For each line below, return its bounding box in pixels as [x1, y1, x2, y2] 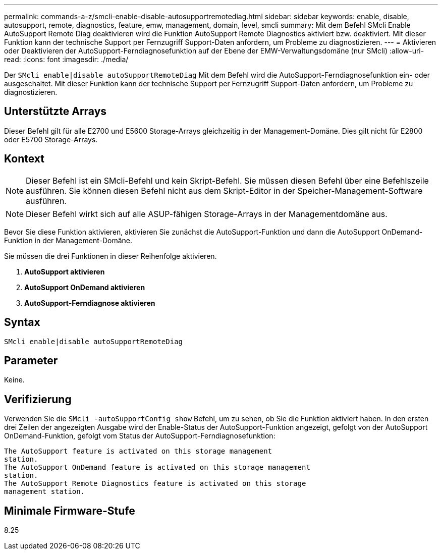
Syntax [4, 316, 40, 329]
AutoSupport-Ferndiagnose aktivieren [24, 298, 155, 307]
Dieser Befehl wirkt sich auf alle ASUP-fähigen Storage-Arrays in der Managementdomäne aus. [26, 208, 388, 219]
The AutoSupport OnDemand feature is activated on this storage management [4, 463, 310, 472]
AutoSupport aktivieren [24, 267, 105, 276]
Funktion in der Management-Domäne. [4, 236, 133, 245]
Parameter [4, 354, 58, 367]
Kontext [4, 152, 44, 165]
